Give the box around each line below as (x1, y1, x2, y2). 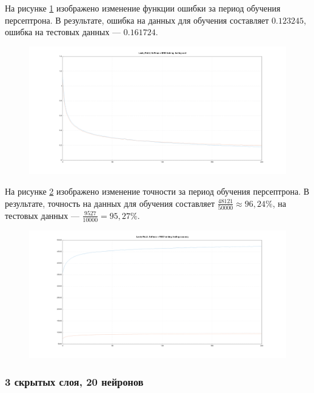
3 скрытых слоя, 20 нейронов (5, 374, 144, 389)
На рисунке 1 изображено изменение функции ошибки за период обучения (5, 2, 281, 14)
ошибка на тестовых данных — (5, 25, 121, 38)
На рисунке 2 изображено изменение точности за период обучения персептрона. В (5, 184, 310, 197)
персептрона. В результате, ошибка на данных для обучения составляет (5, 13, 269, 26)
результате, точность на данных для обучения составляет (5, 196, 215, 209)
